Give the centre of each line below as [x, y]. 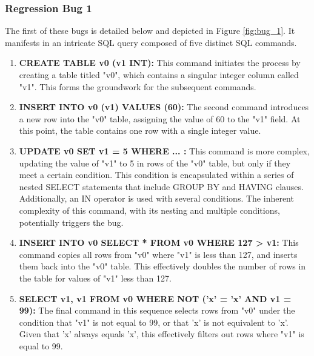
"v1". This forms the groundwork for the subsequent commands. [138, 86]
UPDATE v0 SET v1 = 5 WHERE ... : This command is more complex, [164, 150]
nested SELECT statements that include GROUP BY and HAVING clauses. [161, 186]
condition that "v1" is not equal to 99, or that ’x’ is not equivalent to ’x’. [154, 322]
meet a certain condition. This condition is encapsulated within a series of [156, 175]
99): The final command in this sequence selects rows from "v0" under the [157, 310]
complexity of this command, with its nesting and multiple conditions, [149, 210]
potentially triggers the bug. [71, 222]
